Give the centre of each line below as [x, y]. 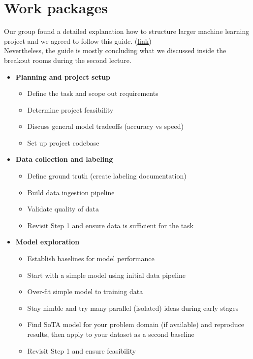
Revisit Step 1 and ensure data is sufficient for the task [111, 225]
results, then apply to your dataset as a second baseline [111, 334]
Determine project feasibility [70, 109]
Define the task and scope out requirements [93, 93]
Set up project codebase [63, 142]
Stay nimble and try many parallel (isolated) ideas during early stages [133, 308]
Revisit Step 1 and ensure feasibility [82, 350]
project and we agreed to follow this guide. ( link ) [78, 41]
